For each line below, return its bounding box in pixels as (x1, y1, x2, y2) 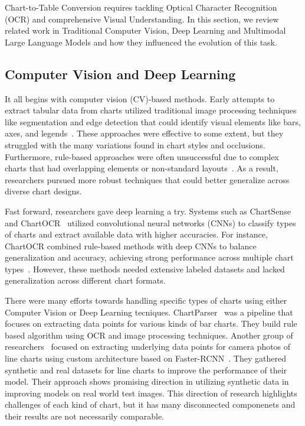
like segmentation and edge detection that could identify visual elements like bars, (5, 115, 301, 128)
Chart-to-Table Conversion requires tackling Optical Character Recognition (5, 1, 277, 13)
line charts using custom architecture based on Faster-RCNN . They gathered (5, 352, 286, 365)
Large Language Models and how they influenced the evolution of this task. (5, 35, 277, 48)
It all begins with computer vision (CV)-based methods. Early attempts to (5, 92, 275, 105)
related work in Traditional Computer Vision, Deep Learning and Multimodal (5, 24, 286, 37)
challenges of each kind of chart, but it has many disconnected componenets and (5, 398, 296, 411)
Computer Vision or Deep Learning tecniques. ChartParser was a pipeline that (5, 305, 293, 318)
